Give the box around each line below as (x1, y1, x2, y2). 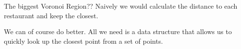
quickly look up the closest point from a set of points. (4, 36, 163, 46)
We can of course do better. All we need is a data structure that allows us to (4, 26, 232, 37)
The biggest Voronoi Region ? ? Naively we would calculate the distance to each (4, 1, 238, 11)
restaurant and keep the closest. (4, 10, 98, 20)
